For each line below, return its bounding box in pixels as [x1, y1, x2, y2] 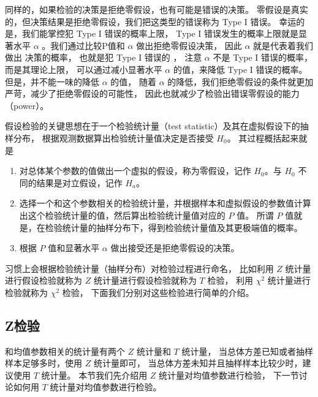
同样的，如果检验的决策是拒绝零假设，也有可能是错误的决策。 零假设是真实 [5, 3, 308, 15]
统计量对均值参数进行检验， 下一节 [159, 368, 299, 381]
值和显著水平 [48, 241, 100, 254]
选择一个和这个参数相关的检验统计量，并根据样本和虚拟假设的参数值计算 [19, 197, 311, 210]
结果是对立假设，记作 [36, 176, 123, 189]
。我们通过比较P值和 [42, 39, 125, 51]
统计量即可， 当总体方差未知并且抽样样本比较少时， [93, 357, 303, 369]
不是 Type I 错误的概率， [213, 51, 313, 64]
